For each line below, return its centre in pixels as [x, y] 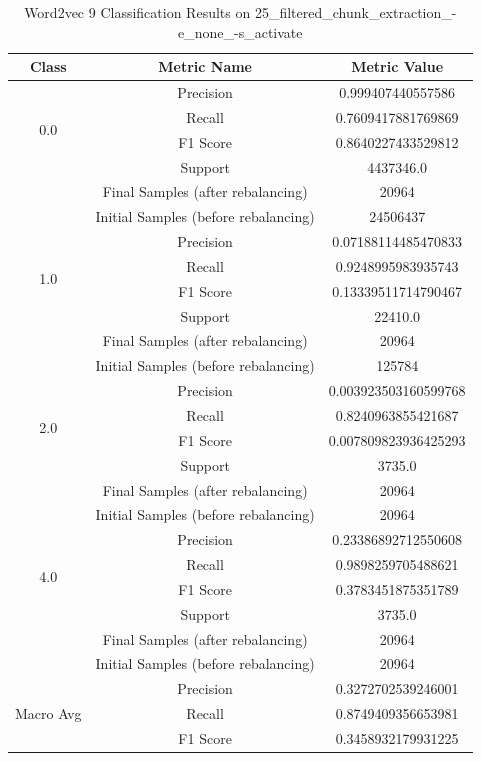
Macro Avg [48, 713]
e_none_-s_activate [240, 31]
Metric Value [397, 66]
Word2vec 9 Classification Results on [137, 12]
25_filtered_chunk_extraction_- [355, 12]
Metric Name [205, 66]
